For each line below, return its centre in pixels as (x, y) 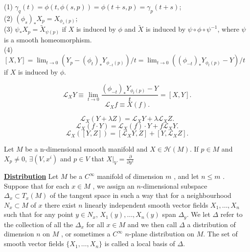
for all (95, 224)
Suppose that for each (37, 185)
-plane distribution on (161, 234)
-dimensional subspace (174, 185)
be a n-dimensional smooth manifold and (86, 149)
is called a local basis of (140, 243)
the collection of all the (39, 224)
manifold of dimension (130, 176)
